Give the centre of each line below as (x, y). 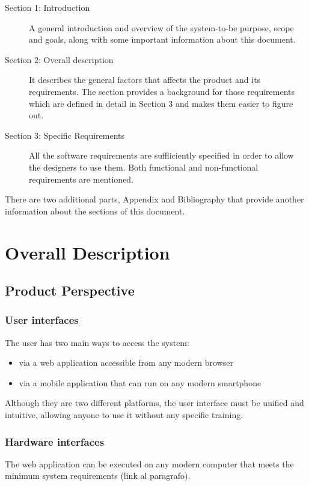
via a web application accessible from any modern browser (126, 363)
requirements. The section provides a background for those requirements (162, 91)
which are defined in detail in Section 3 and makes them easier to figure (161, 103)
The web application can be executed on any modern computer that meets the (149, 463)
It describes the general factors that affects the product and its (145, 80)
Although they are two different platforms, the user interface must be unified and (154, 403)
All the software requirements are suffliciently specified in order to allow (161, 155)
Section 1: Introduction (47, 7)
